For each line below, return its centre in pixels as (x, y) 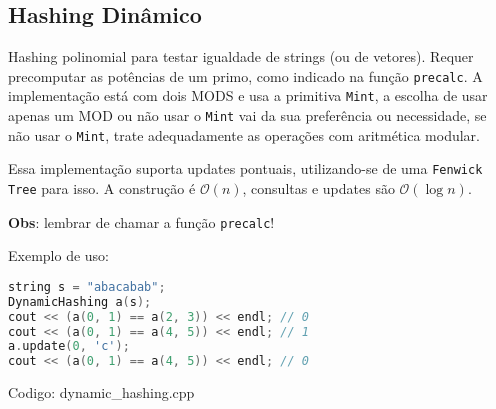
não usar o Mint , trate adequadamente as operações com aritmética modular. (244, 134)
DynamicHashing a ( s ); (80, 301)
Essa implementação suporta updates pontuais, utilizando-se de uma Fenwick (245, 168)
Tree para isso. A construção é (102, 188)
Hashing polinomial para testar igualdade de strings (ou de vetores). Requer (241, 56)
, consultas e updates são (318, 188)
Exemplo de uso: (58, 255)
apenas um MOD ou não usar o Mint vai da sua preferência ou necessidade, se (247, 115)
